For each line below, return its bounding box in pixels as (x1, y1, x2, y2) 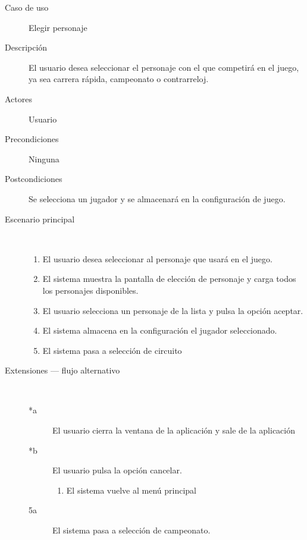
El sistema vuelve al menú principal (66, 484, 196, 496)
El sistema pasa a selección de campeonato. (52, 524, 211, 536)
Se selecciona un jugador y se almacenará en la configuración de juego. (29, 192, 286, 205)
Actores (5, 92, 32, 105)
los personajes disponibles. (42, 284, 139, 296)
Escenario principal (5, 212, 75, 225)
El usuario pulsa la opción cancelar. (52, 464, 182, 476)
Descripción (5, 41, 48, 54)
